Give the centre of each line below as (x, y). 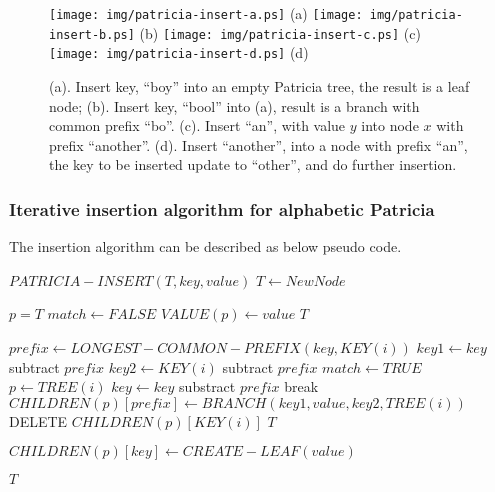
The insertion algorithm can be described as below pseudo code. (205, 246)
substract (207, 386)
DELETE (38, 420)
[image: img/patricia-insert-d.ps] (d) (179, 52)
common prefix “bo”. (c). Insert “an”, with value (197, 125)
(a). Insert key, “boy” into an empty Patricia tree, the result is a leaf (259, 85)
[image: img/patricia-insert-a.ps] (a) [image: (206, 13)
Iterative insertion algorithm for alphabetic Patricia (222, 208)
